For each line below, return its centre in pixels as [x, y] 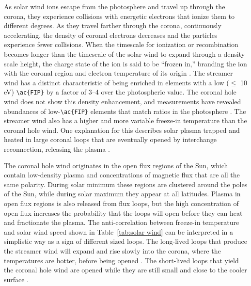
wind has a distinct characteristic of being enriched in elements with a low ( [117, 82]
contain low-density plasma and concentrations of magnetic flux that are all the [122, 175]
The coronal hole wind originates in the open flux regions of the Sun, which [116, 165]
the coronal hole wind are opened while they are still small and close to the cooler [125, 270]
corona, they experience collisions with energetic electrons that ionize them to [119, 16]
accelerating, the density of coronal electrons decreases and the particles [111, 35]
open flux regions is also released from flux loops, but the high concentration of [121, 203]
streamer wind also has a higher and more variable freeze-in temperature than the [125, 120]
